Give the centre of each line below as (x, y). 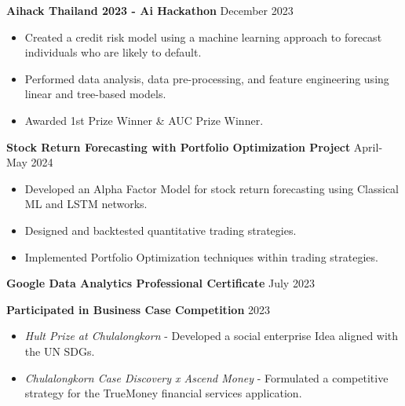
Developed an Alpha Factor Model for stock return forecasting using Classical (212, 188)
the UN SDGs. (60, 351)
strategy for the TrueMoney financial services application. (163, 393)
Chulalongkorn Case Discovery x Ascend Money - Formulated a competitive (206, 377)
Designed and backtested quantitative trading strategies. (161, 230)
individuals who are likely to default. (113, 52)
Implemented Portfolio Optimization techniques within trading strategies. (201, 256)
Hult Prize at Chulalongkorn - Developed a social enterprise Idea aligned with (212, 336)
